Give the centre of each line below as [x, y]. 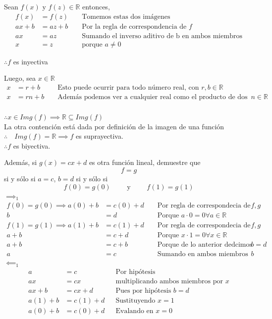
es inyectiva [30, 61]
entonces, [96, 6]
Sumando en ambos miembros [203, 254]
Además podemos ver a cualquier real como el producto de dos [153, 97]
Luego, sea [20, 78]
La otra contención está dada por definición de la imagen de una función [114, 126]
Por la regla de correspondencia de [134, 27]
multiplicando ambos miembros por [169, 281]
